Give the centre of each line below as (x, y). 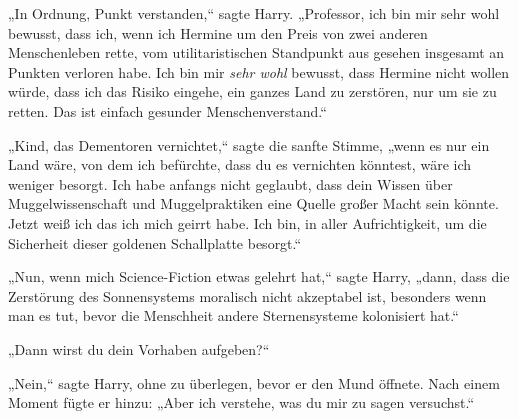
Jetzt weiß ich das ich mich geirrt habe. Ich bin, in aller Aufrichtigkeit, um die (247, 222)
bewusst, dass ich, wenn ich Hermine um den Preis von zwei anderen (218, 32)
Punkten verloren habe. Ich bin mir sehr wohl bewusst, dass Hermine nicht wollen (259, 71)
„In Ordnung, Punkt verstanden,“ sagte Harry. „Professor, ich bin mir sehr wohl (254, 13)
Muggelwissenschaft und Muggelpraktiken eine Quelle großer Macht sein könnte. (253, 203)
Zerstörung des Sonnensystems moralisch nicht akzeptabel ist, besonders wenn (247, 295)
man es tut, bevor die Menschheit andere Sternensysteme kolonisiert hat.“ (233, 315)
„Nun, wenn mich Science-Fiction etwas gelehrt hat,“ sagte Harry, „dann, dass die (259, 276)
